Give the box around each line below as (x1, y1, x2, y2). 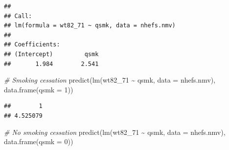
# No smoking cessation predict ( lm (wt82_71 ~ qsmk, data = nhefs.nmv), (4, 127, 226, 137)
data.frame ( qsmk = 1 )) (4, 84, 73, 94)
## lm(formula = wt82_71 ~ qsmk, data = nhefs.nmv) (4, 22, 176, 29)
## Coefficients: (4, 41, 60, 48)
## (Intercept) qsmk (4, 50, 99, 58)
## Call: (4, 12, 32, 20)
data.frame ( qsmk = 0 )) (4, 136, 73, 147)
